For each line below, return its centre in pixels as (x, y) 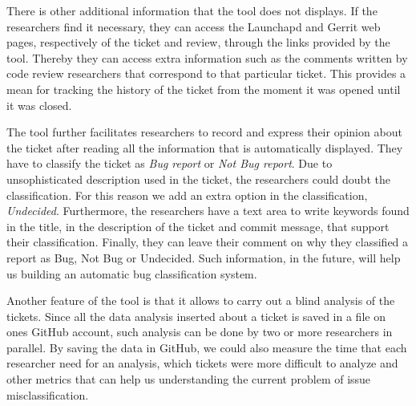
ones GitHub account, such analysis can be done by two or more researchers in (200, 332)
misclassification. (48, 394)
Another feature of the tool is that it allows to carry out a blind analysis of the (201, 300)
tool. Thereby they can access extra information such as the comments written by (207, 57)
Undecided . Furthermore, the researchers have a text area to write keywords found (208, 211)
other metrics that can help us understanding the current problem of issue (189, 379)
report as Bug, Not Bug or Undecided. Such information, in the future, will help (204, 257)
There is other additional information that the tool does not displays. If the (192, 10)
